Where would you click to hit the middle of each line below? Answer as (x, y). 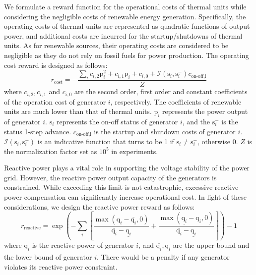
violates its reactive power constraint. (61, 266)
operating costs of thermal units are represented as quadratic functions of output (127, 26)
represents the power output (205, 111)
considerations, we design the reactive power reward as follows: (99, 206)
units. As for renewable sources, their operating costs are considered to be (116, 45)
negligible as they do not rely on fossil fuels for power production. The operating (127, 55)
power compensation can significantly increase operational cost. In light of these (125, 196)
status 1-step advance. (38, 131)
